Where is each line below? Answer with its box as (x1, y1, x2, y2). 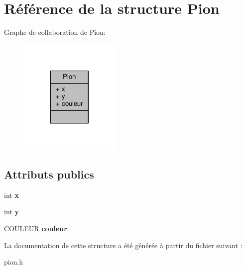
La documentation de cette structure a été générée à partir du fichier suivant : (4, 240, 243, 250)
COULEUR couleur (4, 223, 67, 233)
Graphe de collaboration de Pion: (4, 27, 106, 37)
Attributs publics (4, 167, 94, 181)
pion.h (4, 257, 23, 267)
